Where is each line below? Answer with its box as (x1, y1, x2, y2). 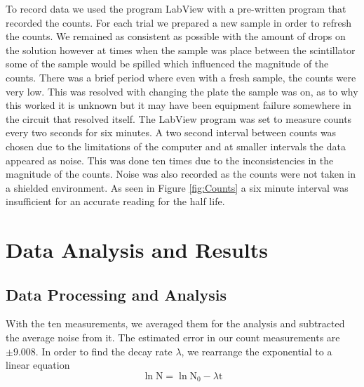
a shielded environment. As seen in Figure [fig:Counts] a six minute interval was (6, 180, 349, 195)
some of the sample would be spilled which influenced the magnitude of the (6, 56, 329, 71)
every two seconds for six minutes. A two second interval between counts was (6, 125, 337, 140)
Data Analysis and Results (6, 235, 268, 264)
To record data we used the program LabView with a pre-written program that (6, 1, 346, 15)
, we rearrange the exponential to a (181, 343, 332, 358)
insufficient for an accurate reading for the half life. (6, 194, 225, 209)
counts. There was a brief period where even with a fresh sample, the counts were (6, 70, 356, 84)
